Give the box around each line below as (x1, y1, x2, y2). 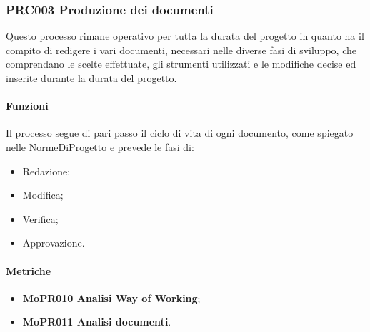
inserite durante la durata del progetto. (6, 71, 177, 85)
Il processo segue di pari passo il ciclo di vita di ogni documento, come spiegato (6, 125, 354, 140)
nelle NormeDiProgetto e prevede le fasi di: (6, 139, 194, 154)
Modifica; (22, 187, 64, 202)
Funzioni (6, 98, 49, 113)
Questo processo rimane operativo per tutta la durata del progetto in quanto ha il (6, 28, 364, 43)
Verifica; (22, 211, 59, 226)
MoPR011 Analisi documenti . (22, 314, 171, 329)
